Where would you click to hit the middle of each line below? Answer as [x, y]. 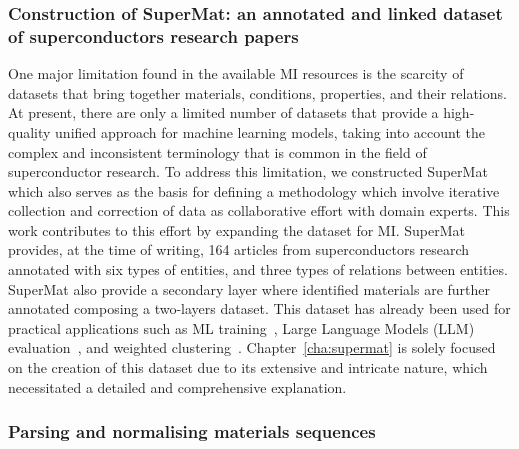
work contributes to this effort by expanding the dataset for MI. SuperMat [237, 229]
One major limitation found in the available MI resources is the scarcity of [236, 73]
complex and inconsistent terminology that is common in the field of [217, 151]
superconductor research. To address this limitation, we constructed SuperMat [248, 171]
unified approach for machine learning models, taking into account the [270, 131]
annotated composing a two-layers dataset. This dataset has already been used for [259, 308]
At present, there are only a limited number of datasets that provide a [223, 112]
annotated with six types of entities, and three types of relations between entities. [258, 269]
